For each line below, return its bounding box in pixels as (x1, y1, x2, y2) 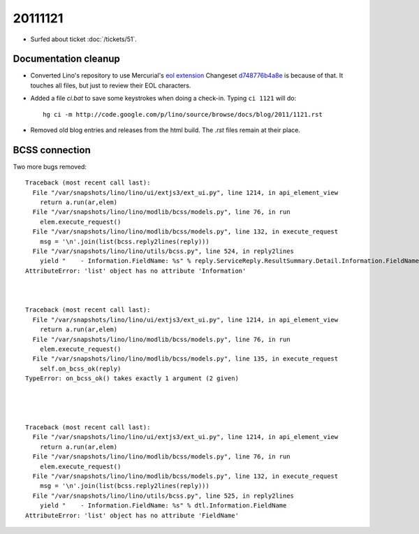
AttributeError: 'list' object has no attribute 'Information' (25, 266, 247, 275)
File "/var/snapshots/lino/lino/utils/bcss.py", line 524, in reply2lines (32, 247, 295, 255)
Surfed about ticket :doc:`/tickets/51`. (30, 35, 138, 43)
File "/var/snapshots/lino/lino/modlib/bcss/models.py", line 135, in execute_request (32, 355, 339, 363)
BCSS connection (13, 144, 91, 156)
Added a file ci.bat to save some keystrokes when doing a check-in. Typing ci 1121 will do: (30, 94, 297, 103)
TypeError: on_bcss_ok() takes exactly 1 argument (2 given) (25, 375, 239, 382)
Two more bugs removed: (13, 162, 87, 171)
